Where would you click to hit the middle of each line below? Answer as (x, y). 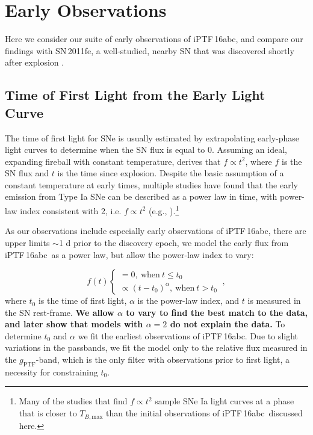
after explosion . (35, 62)
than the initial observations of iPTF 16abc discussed (204, 413)
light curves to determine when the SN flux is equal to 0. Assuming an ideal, (146, 150)
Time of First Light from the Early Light (135, 95)
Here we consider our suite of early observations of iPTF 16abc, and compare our (154, 39)
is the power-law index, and (188, 301)
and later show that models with (74, 324)
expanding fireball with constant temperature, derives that (113, 161)
